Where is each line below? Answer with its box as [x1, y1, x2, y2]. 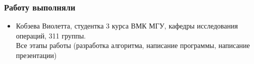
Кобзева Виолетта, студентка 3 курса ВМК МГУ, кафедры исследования [16, 20, 238, 31]
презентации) [16, 50, 57, 60]
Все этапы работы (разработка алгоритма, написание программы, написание [16, 40, 250, 50]
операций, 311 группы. [16, 30, 86, 40]
